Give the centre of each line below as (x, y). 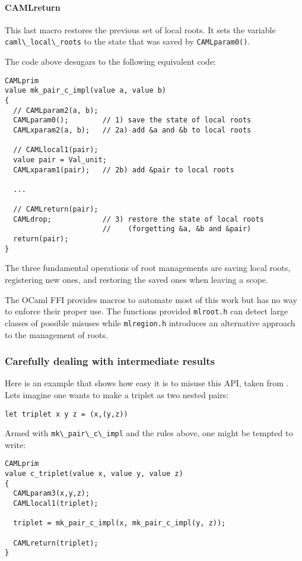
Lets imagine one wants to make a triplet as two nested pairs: (117, 394)
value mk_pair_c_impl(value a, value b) (86, 91)
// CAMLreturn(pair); (56, 209)
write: (15, 444)
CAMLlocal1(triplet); (56, 504)
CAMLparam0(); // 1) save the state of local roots (132, 120)
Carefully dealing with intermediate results (110, 361)
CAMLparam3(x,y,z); (52, 494)
